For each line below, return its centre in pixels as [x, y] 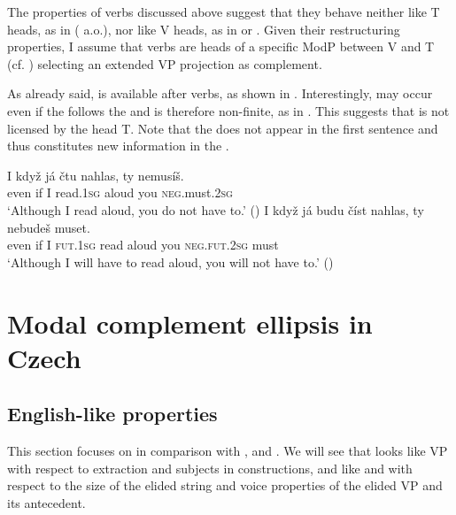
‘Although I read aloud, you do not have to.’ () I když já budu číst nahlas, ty [216, 209]
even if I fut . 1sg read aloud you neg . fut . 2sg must [143, 245]
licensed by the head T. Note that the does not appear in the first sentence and [223, 128]
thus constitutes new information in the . [118, 146]
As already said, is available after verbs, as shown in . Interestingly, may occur [220, 93]
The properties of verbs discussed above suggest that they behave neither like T [224, 12]
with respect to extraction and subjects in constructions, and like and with [210, 468]
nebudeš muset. [49, 227]
